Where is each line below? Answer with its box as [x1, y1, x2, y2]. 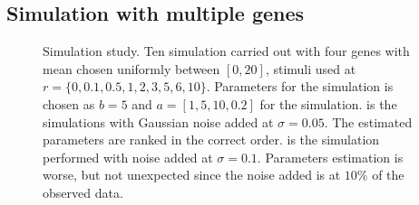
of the [372, 165, 404, 184]
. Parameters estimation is [257, 147, 404, 166]
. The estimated [324, 112, 413, 131]
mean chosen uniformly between [43, 59, 220, 78]
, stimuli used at [265, 59, 356, 78]
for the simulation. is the [259, 94, 397, 113]
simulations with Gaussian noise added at [43, 112, 274, 131]
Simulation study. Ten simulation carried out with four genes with [43, 42, 410, 61]
